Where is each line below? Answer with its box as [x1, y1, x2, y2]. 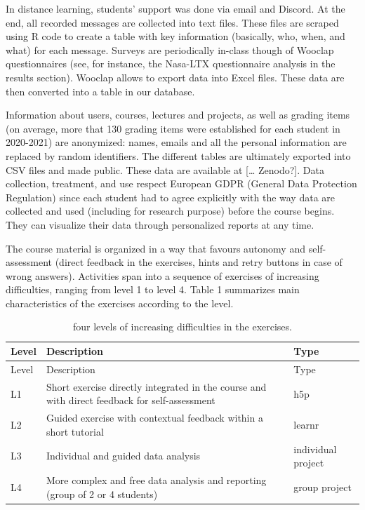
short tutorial [46, 424, 104, 438]
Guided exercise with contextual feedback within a [46, 410, 263, 425]
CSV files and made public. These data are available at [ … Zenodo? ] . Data [6, 162, 324, 177]
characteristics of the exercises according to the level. [6, 295, 234, 310]
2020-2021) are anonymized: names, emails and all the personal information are [6, 135, 347, 149]
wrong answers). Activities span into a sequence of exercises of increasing [6, 268, 319, 283]
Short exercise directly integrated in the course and [46, 379, 267, 394]
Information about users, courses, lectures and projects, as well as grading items [6, 107, 350, 122]
